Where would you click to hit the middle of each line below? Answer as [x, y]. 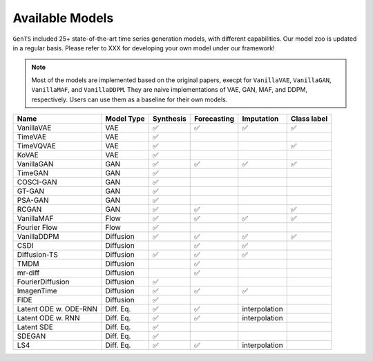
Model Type [125, 119]
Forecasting [214, 119]
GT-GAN [31, 191]
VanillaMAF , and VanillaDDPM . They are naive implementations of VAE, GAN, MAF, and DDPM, [169, 90]
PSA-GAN [33, 200]
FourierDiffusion [43, 282]
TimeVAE [32, 137]
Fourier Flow [37, 227]
